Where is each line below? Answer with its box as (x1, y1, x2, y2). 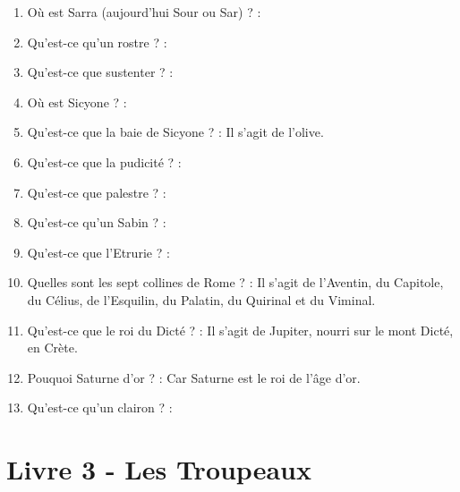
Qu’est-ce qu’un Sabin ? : (27, 213, 166, 232)
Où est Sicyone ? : (27, 92, 127, 111)
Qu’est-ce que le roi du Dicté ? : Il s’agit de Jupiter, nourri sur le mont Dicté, (27, 320, 454, 339)
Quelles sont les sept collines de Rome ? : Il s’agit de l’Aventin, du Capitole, (27, 273, 444, 292)
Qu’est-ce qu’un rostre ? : (27, 32, 167, 51)
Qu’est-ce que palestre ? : (27, 182, 166, 201)
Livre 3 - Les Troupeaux (6, 451, 311, 488)
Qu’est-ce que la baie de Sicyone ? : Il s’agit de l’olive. (27, 123, 324, 141)
